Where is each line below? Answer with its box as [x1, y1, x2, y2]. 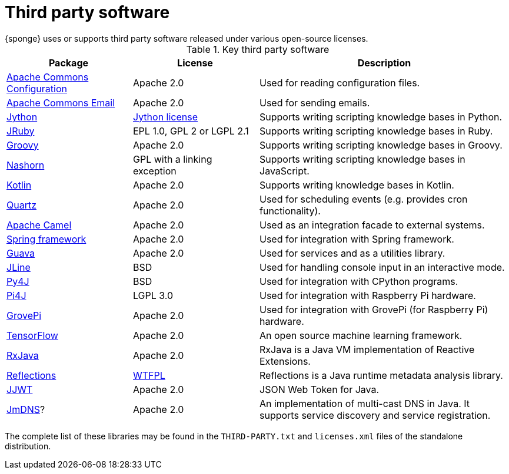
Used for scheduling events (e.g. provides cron [260, 193, 468, 205]
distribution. [5, 441, 51, 451]
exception [133, 164, 177, 177]
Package [48, 56, 89, 69]
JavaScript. [260, 164, 310, 177]
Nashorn [6, 159, 45, 171]
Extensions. [260, 355, 311, 367]
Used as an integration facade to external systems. [260, 218, 485, 231]
